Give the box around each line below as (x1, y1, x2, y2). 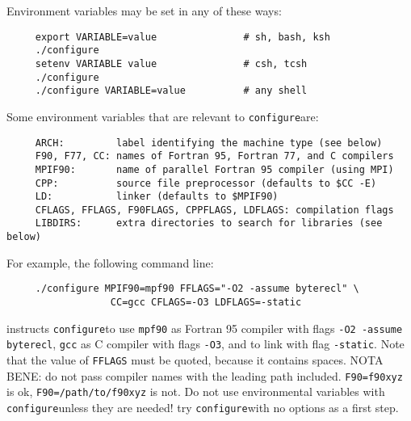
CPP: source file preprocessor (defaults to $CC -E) (35, 177, 377, 189)
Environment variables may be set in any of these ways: (6, 2, 282, 19)
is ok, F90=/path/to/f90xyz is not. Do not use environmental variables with (6, 383, 385, 400)
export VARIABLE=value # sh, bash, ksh (35, 31, 330, 43)
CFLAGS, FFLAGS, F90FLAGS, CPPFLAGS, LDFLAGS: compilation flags (35, 204, 394, 216)
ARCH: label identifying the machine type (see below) (35, 137, 383, 149)
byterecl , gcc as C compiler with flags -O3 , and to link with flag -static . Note (6, 335, 405, 352)
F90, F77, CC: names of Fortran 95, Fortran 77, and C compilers (35, 150, 394, 162)
